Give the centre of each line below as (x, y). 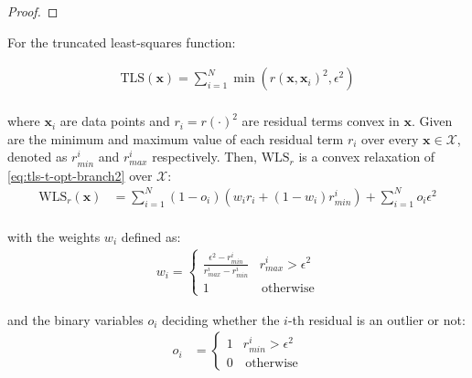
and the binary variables (75, 319)
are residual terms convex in (321, 121)
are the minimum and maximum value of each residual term (176, 138)
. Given (432, 121)
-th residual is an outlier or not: (376, 319)
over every (390, 138)
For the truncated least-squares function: (122, 42)
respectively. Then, (205, 157)
